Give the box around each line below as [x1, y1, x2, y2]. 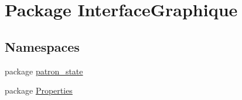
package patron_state [5, 65, 83, 77]
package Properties [5, 84, 73, 97]
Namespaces [5, 37, 80, 55]
